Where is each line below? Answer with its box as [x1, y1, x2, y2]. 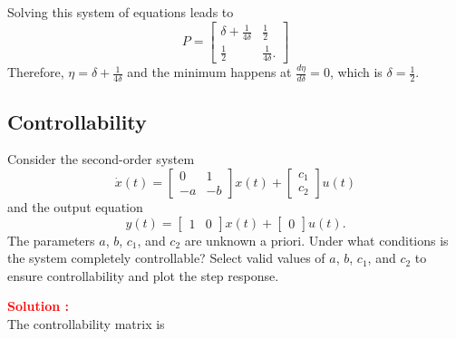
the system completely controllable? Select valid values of [7, 248, 325, 267]
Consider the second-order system [7, 150, 195, 169]
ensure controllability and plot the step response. [7, 266, 279, 285]
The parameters [7, 230, 95, 249]
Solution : [7, 296, 69, 315]
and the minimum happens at [127, 63, 292, 82]
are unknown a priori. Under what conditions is [184, 230, 449, 249]
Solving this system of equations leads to [7, 3, 234, 21]
